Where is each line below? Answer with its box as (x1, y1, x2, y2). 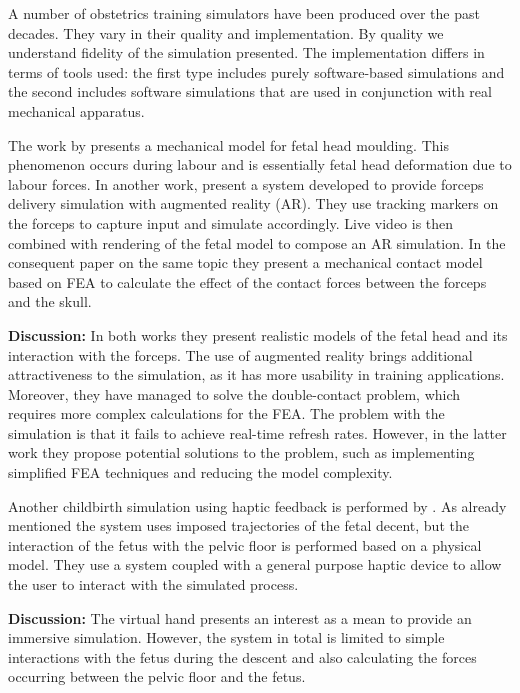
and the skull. (8, 291, 92, 312)
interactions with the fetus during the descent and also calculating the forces (8, 646, 477, 667)
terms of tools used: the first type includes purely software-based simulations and (8, 61, 505, 82)
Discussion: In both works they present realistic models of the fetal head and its (8, 324, 508, 345)
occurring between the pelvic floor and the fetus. (8, 666, 306, 687)
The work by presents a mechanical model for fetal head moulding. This (8, 134, 449, 155)
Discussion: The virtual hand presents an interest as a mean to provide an (8, 607, 472, 628)
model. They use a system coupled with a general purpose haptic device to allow (8, 554, 502, 575)
